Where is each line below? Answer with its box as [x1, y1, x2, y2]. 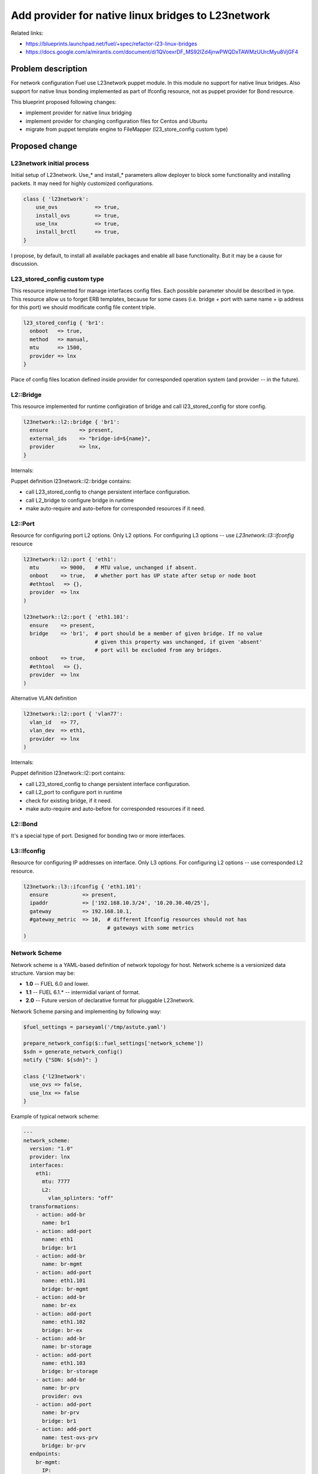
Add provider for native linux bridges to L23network [11, 9, 270, 22]
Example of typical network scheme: [11, 1113, 100, 1120]
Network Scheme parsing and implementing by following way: [11, 1008, 162, 1015]
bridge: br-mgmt [42, 1285, 89, 1292]
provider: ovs [42, 1393, 82, 1400]
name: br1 [42, 1219, 71, 1226]
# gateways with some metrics [107, 924, 194, 931]
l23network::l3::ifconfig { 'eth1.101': [23, 883, 141, 890]
